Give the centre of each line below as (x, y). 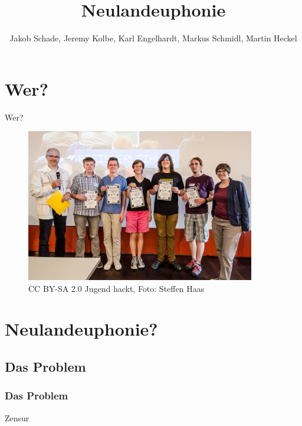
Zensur (17, 417)
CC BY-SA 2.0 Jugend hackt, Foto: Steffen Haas (116, 288)
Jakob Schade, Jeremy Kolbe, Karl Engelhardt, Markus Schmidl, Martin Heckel (153, 38)
